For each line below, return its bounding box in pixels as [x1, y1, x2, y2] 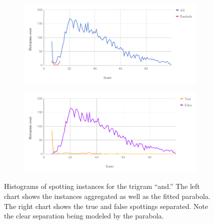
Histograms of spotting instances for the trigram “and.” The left [4, 181, 200, 191]
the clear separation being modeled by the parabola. [4, 210, 164, 221]
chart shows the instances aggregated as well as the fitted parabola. [4, 191, 210, 201]
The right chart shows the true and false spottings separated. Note [4, 200, 208, 211]
